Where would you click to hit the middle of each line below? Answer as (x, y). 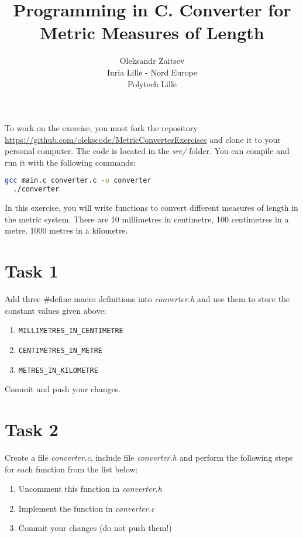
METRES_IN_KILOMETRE (58, 370)
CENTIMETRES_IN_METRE (60, 350)
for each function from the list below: (71, 469)
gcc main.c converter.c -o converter (78, 181)
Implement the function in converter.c (87, 508)
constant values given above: (56, 310)
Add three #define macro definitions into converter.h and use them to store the (147, 299)
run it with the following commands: (70, 162)
